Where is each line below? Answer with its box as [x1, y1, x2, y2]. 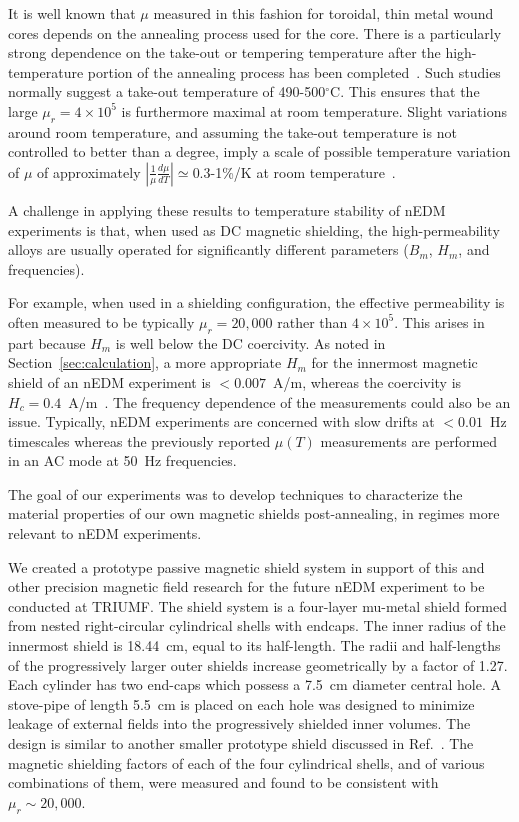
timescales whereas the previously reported [8, 430, 271, 451]
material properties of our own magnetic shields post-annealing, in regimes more [8, 503, 500, 524]
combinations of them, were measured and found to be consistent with [8, 772, 439, 793]
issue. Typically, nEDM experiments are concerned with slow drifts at [8, 411, 435, 432]
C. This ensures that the [330, 81, 480, 102]
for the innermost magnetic [311, 352, 478, 373]
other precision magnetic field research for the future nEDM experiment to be [8, 576, 485, 597]
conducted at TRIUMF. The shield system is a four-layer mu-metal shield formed [8, 595, 508, 616]
